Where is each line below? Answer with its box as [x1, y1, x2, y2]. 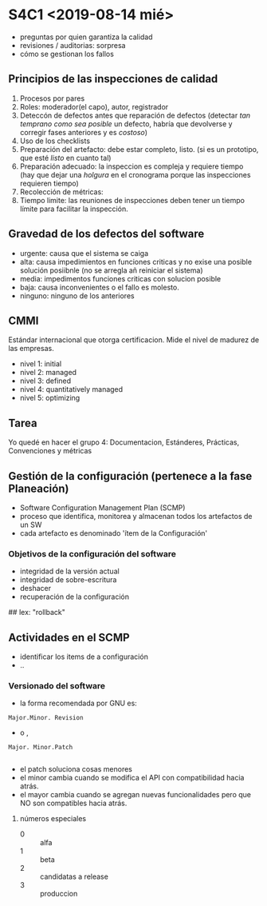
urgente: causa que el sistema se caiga [19, 248, 149, 257]
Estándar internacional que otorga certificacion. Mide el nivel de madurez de [8, 335, 260, 345]
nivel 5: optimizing [19, 393, 80, 403]
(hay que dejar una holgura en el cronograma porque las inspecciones [19, 170, 251, 179]
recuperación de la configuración [19, 592, 130, 601]
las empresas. [8, 344, 54, 353]
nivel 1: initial [19, 359, 62, 369]
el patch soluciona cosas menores [19, 764, 133, 774]
